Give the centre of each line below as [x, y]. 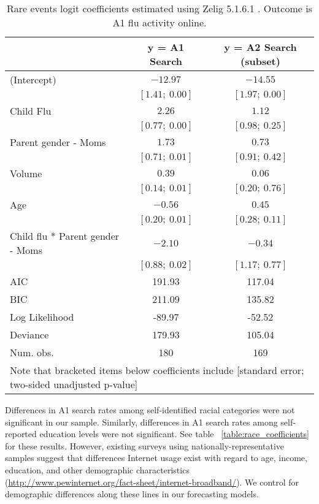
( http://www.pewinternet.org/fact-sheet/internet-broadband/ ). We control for [152, 482]
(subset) [260, 61]
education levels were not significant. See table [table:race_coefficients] [174, 434]
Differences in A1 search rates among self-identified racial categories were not [150, 410]
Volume [26, 173]
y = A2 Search [260, 47]
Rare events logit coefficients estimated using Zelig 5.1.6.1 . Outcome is [159, 8]
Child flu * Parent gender [65, 236]
